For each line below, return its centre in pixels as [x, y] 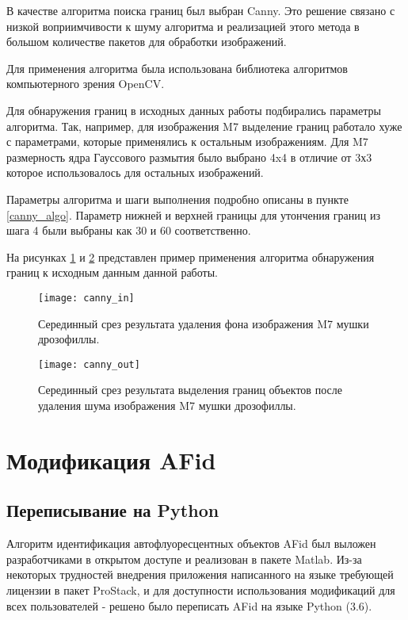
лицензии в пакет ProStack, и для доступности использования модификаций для [201, 589]
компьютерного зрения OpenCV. [86, 84]
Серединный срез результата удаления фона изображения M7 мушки [204, 323]
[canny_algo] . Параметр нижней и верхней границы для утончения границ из [193, 214]
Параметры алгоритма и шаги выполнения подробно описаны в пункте [177, 199]
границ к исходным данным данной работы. [112, 272]
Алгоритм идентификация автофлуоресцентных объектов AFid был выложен [191, 543]
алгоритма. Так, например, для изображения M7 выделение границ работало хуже [204, 126]
